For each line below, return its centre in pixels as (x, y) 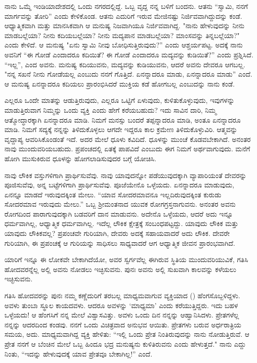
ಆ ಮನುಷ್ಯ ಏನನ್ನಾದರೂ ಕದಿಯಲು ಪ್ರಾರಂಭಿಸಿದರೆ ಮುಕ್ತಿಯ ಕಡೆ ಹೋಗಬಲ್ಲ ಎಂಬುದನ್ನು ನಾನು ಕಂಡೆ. (120, 83)
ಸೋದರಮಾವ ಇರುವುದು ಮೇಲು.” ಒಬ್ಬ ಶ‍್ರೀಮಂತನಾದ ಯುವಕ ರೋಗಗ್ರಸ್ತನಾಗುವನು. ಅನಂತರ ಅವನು (120, 204)
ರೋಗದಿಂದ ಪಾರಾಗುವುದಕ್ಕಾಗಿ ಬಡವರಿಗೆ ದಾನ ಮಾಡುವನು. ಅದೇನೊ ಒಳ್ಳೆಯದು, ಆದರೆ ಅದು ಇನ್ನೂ (119, 213)
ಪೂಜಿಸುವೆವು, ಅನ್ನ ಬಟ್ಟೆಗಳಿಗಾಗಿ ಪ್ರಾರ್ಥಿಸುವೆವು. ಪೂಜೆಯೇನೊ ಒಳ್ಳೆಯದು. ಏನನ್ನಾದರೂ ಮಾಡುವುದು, (119, 185)
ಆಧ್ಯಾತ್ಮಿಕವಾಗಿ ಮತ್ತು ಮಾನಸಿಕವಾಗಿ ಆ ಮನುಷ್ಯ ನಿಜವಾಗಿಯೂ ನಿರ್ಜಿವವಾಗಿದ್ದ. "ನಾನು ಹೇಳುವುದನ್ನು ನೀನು (125, 25)
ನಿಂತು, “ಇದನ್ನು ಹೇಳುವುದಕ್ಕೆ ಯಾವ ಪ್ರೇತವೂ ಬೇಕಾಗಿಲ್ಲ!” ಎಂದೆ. (79, 353)
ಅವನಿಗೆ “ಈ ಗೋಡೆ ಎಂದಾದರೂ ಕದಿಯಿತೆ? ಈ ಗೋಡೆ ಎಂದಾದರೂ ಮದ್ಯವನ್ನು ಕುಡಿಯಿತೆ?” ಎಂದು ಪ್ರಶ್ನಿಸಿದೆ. (129, 54)
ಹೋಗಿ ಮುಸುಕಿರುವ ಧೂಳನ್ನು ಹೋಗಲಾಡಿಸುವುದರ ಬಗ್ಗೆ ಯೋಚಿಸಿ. (81, 158)
